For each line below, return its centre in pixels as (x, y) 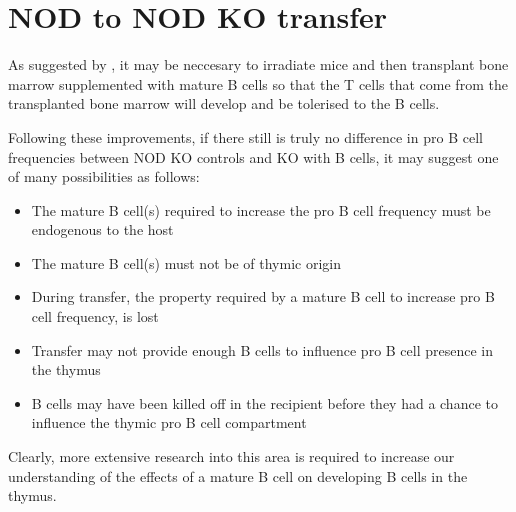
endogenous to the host (102, 229)
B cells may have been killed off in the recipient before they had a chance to (264, 402)
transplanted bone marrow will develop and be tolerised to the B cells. (224, 103)
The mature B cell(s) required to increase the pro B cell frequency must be (261, 209)
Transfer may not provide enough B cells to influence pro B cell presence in (262, 349)
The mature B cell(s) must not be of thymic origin (186, 262)
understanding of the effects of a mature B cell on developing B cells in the (238, 475)
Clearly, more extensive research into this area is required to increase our (231, 456)
